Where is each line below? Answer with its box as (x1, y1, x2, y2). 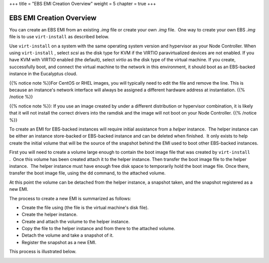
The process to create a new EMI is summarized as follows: (9, 195, 132, 201)
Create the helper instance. (21, 212, 78, 218)
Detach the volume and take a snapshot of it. (21, 232, 114, 239)
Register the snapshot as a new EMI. (21, 239, 97, 245)
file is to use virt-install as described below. (9, 34, 110, 40)
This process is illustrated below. (9, 249, 77, 255)
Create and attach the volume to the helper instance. (21, 218, 130, 224)
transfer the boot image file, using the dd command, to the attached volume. (9, 170, 166, 176)
